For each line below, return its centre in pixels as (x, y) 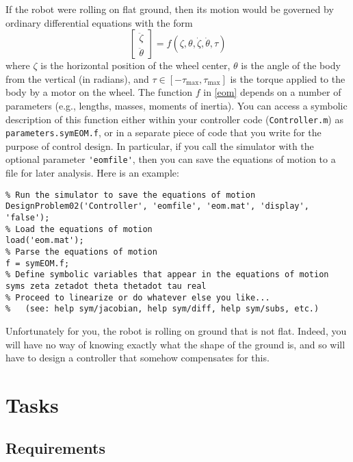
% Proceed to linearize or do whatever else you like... (138, 297)
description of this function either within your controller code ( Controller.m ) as (174, 119)
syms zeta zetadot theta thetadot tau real (106, 286)
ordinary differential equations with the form (99, 22)
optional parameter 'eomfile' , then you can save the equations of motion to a (171, 159)
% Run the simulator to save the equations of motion (131, 195)
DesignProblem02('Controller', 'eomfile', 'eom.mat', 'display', (157, 206)
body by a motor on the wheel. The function (99, 92)
